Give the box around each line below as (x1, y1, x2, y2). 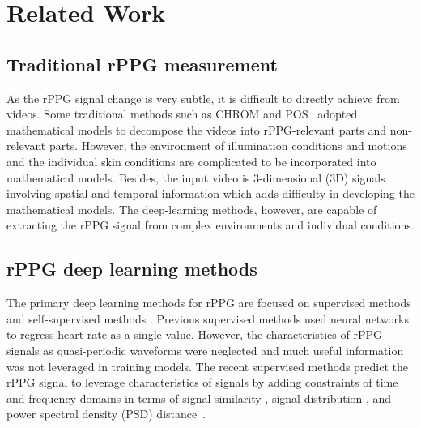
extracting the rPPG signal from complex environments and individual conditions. (6, 216, 415, 233)
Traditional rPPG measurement (6, 51, 278, 76)
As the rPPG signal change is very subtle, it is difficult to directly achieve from (6, 89, 400, 106)
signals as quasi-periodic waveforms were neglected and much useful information (6, 341, 404, 358)
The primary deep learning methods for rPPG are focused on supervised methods (6, 294, 411, 311)
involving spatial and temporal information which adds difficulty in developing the (6, 185, 415, 202)
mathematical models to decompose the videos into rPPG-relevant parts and (6, 121, 387, 138)
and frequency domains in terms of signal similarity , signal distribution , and (6, 389, 392, 406)
